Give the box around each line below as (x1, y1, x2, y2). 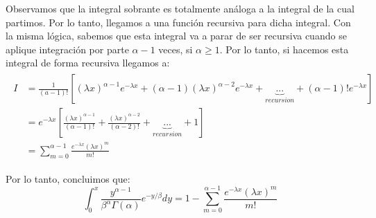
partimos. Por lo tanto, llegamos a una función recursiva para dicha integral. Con (6, 15, 351, 29)
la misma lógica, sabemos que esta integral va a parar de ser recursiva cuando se (6, 28, 347, 43)
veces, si (158, 42, 193, 56)
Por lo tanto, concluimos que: (6, 171, 130, 185)
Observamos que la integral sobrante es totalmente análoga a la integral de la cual (6, 1, 354, 15)
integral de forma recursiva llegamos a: (6, 55, 170, 70)
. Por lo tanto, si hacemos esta (219, 42, 349, 56)
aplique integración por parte (6, 42, 129, 56)
